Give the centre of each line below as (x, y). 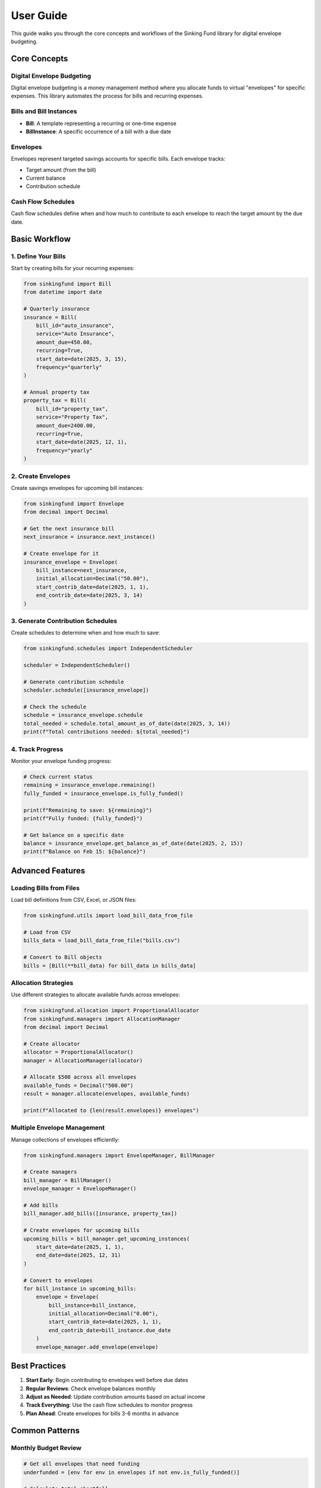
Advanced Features (48, 870)
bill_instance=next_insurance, (81, 570)
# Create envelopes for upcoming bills (81, 1230)
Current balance (46, 178)
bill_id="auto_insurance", (75, 325)
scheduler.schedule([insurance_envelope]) (86, 690)
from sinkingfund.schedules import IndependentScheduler (108, 648)
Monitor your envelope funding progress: (61, 761)
